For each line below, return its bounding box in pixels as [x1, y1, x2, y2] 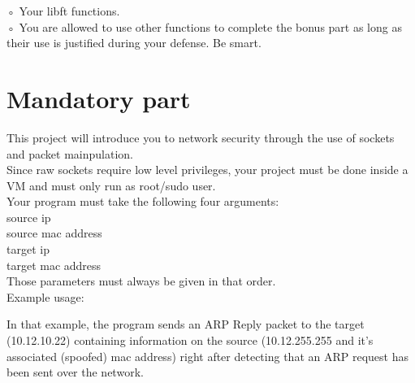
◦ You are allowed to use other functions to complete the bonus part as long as [6, 18, 402, 35]
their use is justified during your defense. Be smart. [6, 34, 262, 51]
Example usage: [6, 288, 84, 305]
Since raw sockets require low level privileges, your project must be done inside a [6, 161, 409, 178]
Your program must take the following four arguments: [6, 193, 279, 210]
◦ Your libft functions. [6, 2, 120, 19]
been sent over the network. [6, 363, 144, 381]
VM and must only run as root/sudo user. [6, 176, 216, 194]
